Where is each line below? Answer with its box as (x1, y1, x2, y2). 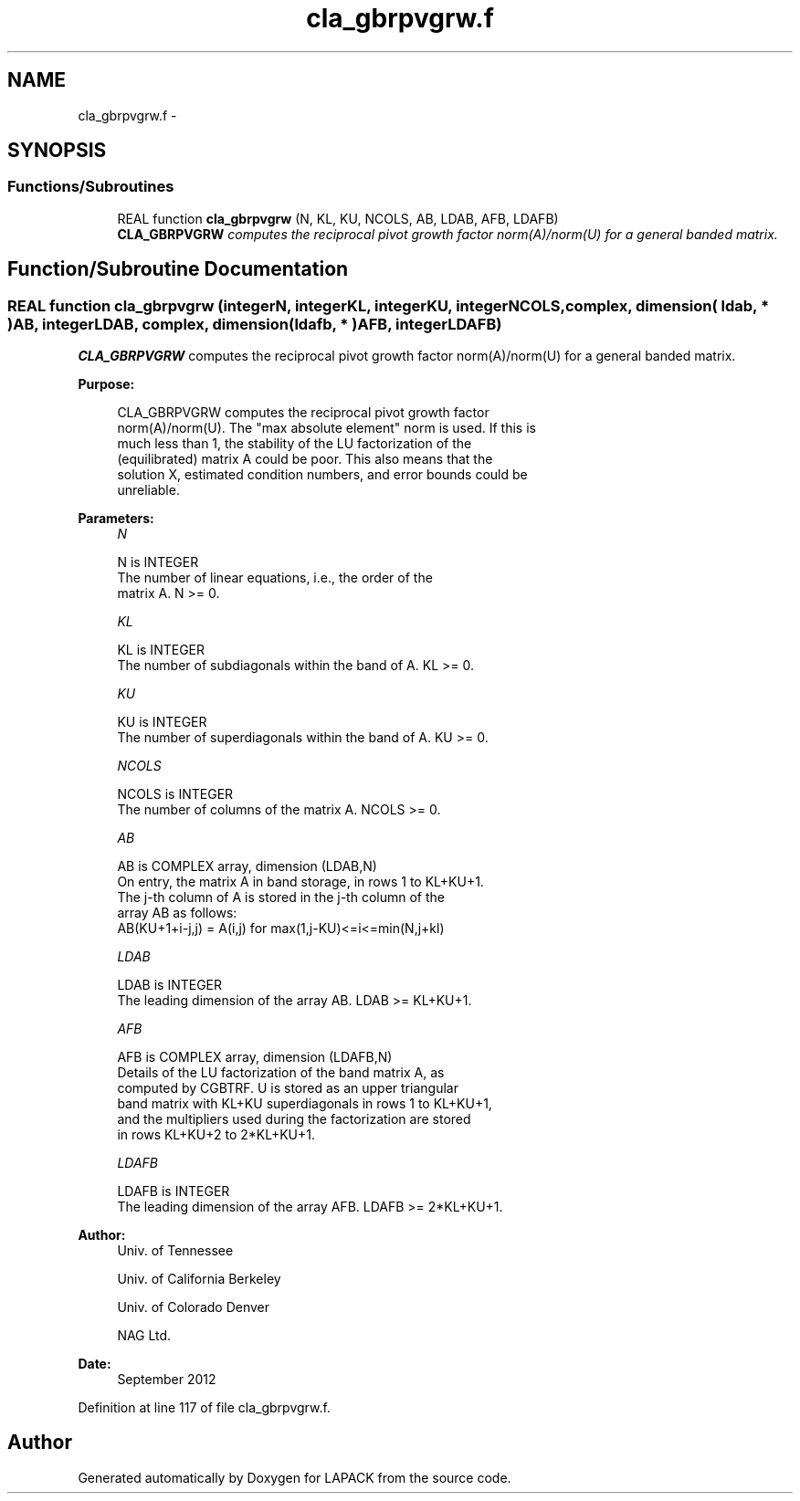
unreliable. (117, 482, 180, 499)
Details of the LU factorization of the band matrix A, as (117, 1065, 445, 1081)
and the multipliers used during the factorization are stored (117, 1111, 471, 1128)
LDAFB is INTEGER (117, 1183, 230, 1200)
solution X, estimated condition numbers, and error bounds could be (117, 467, 528, 483)
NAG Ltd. (117, 1328, 172, 1344)
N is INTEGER (117, 554, 199, 571)
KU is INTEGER (117, 714, 207, 730)
